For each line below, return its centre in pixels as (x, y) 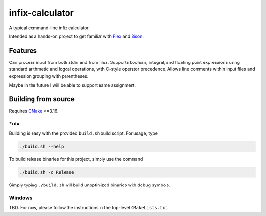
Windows (21, 198)
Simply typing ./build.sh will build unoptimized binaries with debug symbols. (90, 185)
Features (23, 50)
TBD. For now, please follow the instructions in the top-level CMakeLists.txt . (89, 208)
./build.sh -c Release (47, 172)
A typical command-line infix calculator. (49, 28)
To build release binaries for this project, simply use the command (76, 159)
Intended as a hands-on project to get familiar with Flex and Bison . (77, 36)
